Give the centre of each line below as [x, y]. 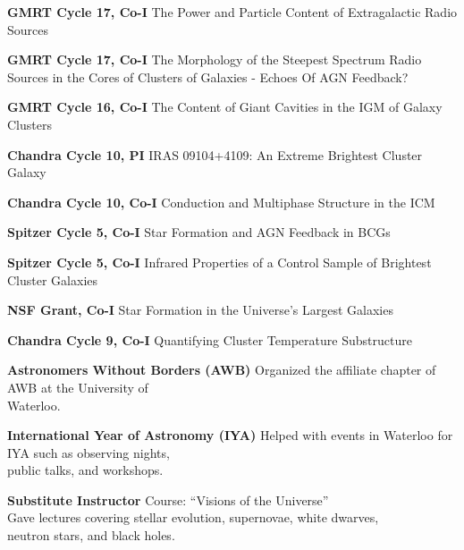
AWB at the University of [78, 387]
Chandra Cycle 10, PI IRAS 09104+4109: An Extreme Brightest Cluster [215, 154]
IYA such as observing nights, [89, 452]
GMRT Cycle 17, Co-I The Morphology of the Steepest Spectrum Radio [215, 59]
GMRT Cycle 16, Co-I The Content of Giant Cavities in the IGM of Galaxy [225, 107]
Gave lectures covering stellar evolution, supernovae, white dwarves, [193, 517]
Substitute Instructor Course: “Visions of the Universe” [168, 499]
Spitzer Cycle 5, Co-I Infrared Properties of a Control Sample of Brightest [219, 262]
